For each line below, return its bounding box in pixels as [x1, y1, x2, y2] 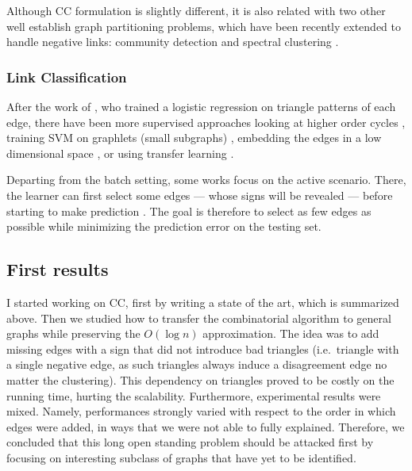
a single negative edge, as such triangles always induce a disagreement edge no [6, 356, 387, 373]
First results [6, 257, 109, 281]
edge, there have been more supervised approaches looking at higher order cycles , [6, 113, 406, 130]
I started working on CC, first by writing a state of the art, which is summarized [6, 293, 399, 310]
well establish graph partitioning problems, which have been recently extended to [6, 17, 402, 34]
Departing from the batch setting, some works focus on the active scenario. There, [6, 171, 406, 188]
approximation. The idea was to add [202, 325, 379, 342]
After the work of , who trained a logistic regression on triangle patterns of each [6, 98, 396, 114]
